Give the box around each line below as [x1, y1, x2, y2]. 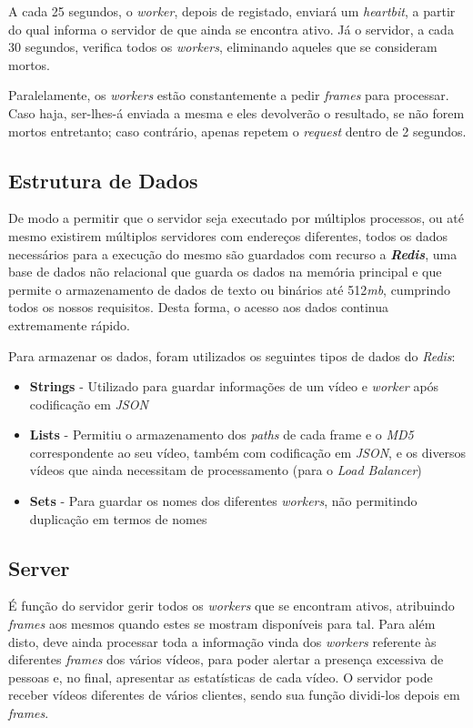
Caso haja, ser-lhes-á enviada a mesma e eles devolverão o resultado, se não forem [8, 103, 465, 122]
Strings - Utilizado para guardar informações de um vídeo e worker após [29, 377, 439, 396]
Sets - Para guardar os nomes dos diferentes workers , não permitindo [29, 491, 418, 511]
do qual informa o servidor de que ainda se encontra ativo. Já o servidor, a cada [8, 19, 454, 38]
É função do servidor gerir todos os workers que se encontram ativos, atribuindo [8, 596, 455, 615]
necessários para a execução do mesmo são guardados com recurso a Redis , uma [8, 244, 458, 263]
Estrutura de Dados [8, 166, 198, 194]
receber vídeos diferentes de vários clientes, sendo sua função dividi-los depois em [8, 685, 460, 704]
